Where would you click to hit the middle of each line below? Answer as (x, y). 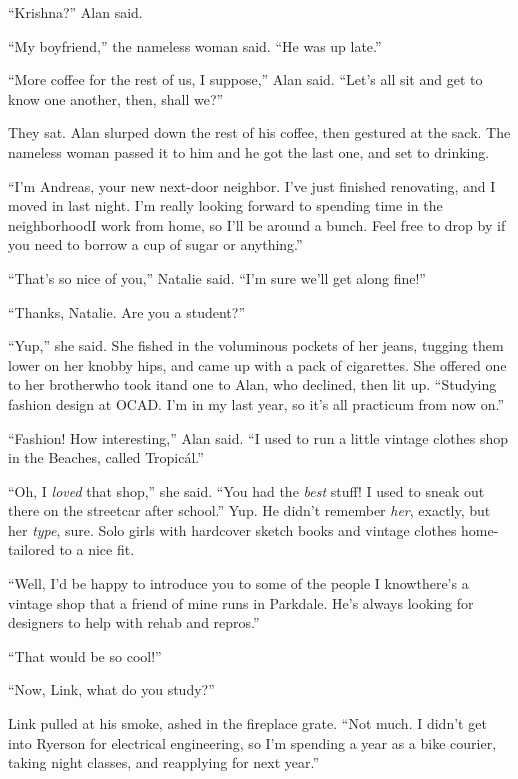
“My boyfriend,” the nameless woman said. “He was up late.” (195, 45)
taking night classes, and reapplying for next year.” (164, 762)
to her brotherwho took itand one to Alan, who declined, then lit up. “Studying (252, 384)
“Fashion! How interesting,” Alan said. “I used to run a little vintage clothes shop (258, 437)
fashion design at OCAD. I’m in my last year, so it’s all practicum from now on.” (256, 403)
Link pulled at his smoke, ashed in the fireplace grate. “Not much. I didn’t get (247, 723)
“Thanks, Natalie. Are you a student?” (127, 311)
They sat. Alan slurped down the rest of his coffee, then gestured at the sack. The (259, 132)
